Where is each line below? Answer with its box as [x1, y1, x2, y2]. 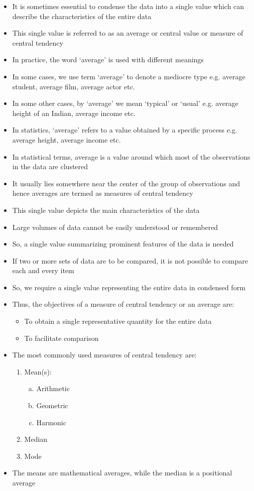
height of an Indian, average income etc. [12, 107, 136, 118]
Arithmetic [36, 383, 70, 394]
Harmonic [36, 417, 66, 427]
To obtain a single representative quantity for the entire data [24, 316, 212, 326]
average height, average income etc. [12, 134, 121, 145]
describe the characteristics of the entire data [12, 11, 152, 21]
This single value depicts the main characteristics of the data [12, 204, 200, 215]
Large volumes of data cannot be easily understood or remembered [12, 221, 218, 232]
